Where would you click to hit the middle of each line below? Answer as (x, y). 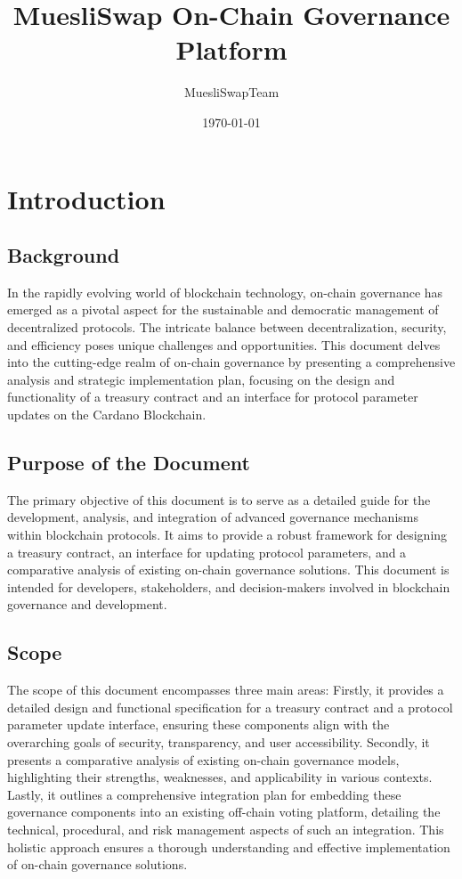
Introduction (86, 198)
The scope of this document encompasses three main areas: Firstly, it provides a (226, 690)
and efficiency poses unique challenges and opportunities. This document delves (224, 344)
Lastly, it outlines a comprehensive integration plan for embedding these (204, 794)
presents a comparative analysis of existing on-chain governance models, (203, 759)
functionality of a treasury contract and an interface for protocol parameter (213, 397)
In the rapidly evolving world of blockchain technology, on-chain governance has (225, 292)
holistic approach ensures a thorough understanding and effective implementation (229, 846)
